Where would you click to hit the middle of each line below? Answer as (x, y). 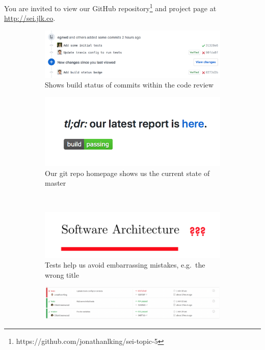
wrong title (62, 274)
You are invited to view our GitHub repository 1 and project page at (110, 7)
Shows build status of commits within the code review (129, 85)
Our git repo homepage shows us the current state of (127, 173)
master (56, 183)
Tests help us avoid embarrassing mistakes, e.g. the (125, 265)
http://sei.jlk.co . (30, 18)
